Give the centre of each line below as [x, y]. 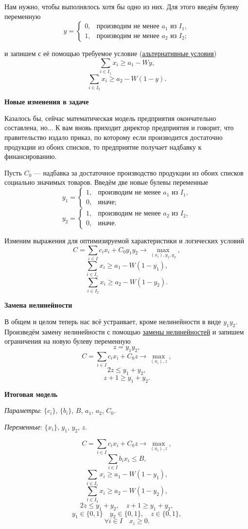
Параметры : [23, 410]
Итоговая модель [31, 394]
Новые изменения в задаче [47, 102]
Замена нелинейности [38, 305]
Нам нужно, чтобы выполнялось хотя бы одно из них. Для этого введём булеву [122, 6]
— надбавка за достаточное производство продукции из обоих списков [139, 172]
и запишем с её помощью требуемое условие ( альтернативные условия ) [111, 53]
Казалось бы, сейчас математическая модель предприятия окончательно [110, 118]
